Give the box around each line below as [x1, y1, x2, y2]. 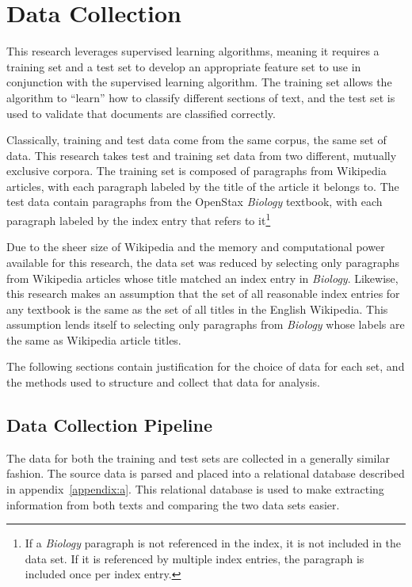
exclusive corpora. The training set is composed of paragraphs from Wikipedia [6, 162, 387, 179]
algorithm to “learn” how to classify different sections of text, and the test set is [6, 89, 395, 105]
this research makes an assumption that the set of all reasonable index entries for [6, 285, 400, 302]
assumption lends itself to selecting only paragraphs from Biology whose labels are [6, 316, 405, 333]
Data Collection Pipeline [6, 413, 213, 437]
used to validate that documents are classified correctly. [6, 105, 276, 121]
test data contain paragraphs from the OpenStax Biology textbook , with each [6, 193, 383, 210]
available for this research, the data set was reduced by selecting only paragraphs [6, 253, 400, 270]
